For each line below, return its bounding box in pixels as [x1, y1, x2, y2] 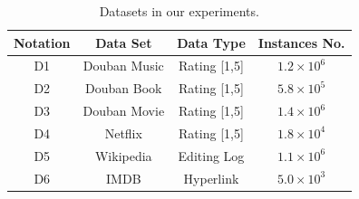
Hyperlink [183, 168, 239, 187]
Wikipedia [94, 146, 152, 165]
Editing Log [178, 146, 245, 165]
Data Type [177, 33, 246, 52]
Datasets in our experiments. [99, 2, 259, 20]
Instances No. [257, 33, 345, 52]
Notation [14, 33, 71, 52]
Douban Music [82, 56, 164, 75]
